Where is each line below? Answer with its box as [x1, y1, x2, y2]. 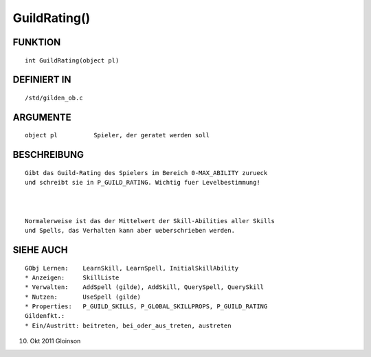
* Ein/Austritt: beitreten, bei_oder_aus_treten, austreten [25, 321, 232, 330]
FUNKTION [12, 36, 61, 48]
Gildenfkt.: [25, 312, 65, 320]
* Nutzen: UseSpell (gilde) [25, 292, 141, 301]
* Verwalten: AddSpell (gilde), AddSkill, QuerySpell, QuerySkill [25, 284, 265, 291]
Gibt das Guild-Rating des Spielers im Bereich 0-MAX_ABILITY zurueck [25, 169, 268, 176]
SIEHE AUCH [12, 244, 68, 255]
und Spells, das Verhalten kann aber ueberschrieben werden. [25, 227, 235, 235]
